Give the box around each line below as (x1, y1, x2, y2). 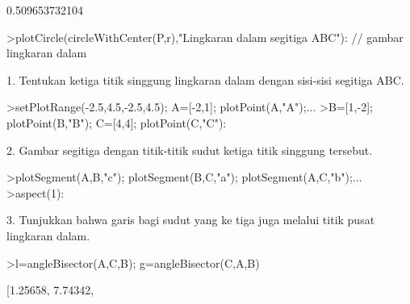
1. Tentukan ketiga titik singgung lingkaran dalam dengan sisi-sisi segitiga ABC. (6, 71, 404, 88)
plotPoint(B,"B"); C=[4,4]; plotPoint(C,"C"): (6, 114, 227, 131)
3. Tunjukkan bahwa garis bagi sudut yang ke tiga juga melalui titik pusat (6, 211, 375, 228)
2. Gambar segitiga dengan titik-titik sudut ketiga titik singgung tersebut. (6, 141, 373, 158)
